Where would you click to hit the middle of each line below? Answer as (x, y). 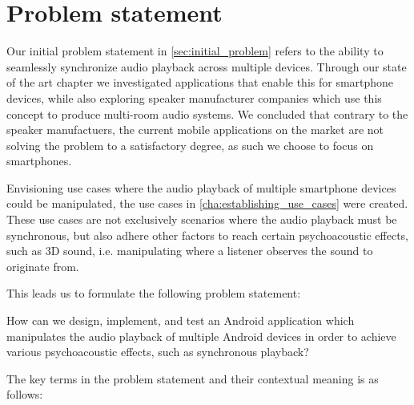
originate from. (43, 266)
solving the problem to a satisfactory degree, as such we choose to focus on (190, 145)
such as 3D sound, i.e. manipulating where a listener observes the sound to (190, 251)
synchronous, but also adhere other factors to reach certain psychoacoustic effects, (208, 235)
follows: (25, 394)
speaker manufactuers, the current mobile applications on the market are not (195, 130)
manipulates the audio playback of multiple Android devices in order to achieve (201, 336)
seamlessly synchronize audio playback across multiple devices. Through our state (207, 66)
